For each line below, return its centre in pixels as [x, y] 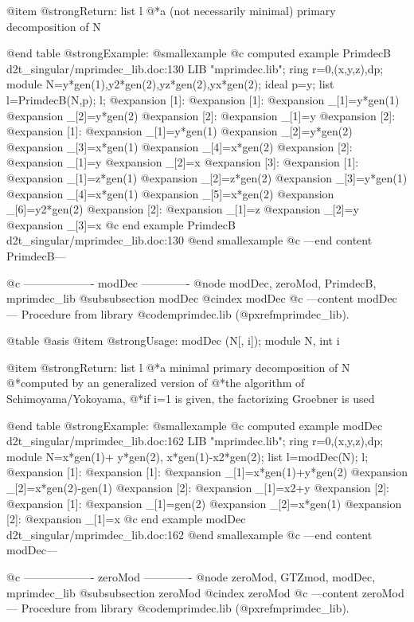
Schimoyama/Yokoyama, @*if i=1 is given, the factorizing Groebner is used [191, 399]
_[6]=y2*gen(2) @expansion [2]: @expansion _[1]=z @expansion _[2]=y [183, 209]
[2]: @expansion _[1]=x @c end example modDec [126, 519]
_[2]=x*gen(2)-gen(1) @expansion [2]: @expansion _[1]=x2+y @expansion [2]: [198, 488]
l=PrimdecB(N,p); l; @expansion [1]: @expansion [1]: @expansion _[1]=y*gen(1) [203, 99]
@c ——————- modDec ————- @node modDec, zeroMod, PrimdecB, [191, 282]
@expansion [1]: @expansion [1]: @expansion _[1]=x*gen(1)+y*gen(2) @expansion [207, 472]
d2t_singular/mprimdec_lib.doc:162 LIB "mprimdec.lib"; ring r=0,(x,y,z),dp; [195, 441]
